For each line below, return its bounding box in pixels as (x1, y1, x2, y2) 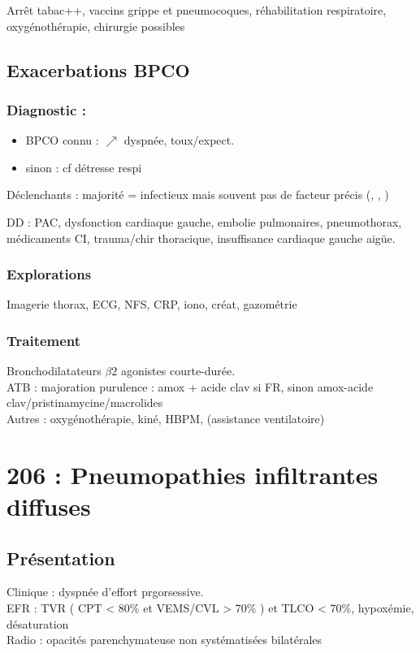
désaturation (6, 615, 69, 632)
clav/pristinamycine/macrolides (6, 394, 163, 411)
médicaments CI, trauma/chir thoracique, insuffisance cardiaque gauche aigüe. (6, 229, 396, 246)
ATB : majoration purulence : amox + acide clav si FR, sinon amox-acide (6, 378, 374, 395)
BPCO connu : (25, 132, 99, 149)
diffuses (6, 489, 91, 522)
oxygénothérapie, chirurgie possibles (6, 17, 185, 34)
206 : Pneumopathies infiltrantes (6, 457, 379, 491)
